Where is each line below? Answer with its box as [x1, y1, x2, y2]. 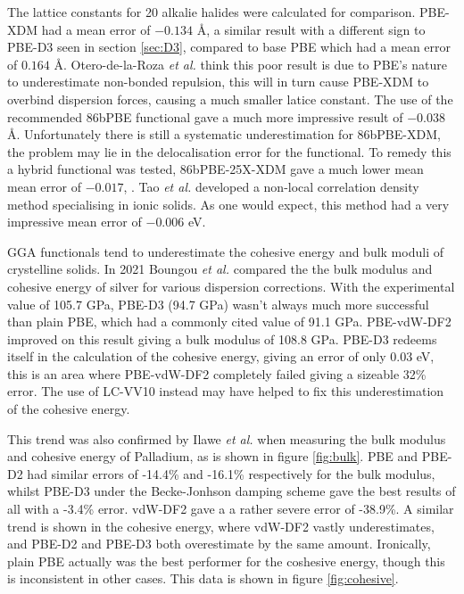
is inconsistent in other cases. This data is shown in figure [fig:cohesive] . [7, 569, 399, 588]
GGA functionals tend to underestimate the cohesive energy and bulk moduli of [7, 242, 443, 260]
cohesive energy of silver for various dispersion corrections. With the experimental [7, 276, 455, 295]
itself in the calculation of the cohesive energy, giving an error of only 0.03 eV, [7, 347, 435, 366]
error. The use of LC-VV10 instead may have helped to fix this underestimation [7, 382, 444, 400]
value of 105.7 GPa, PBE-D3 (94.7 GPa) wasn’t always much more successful [7, 294, 429, 313]
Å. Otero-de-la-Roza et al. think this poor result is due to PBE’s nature [54, 54, 447, 73]
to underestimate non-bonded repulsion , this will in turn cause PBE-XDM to [7, 72, 429, 91]
